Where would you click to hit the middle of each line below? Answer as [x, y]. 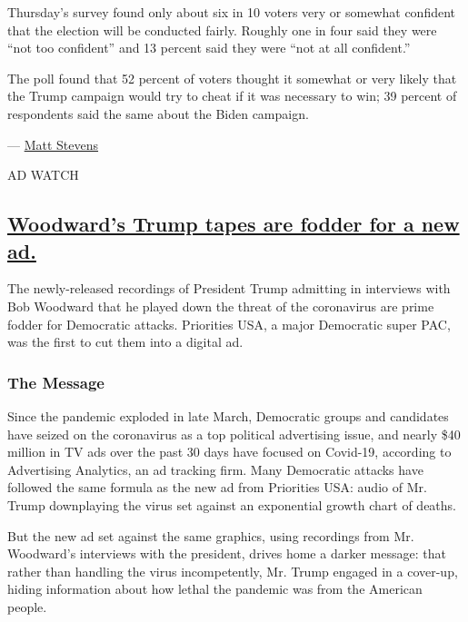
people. [27, 606]
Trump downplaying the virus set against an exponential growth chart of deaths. [232, 504]
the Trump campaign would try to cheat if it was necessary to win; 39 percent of [232, 96]
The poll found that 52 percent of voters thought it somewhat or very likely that [232, 78]
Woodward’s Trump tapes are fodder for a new [234, 224]
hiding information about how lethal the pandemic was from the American [215, 589]
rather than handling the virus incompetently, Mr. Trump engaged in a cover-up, [233, 571]
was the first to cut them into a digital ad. [125, 342]
